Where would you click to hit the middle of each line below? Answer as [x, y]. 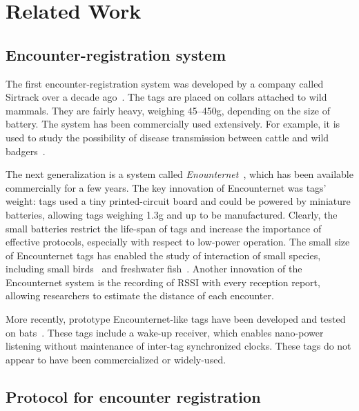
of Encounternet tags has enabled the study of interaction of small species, [163, 255]
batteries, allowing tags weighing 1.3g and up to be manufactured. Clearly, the [172, 214]
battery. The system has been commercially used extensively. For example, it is [173, 124]
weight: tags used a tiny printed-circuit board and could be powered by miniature [178, 201]
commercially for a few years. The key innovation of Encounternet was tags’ [166, 187]
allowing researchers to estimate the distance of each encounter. [140, 295]
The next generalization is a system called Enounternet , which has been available [179, 174]
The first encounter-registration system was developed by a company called [165, 83]
